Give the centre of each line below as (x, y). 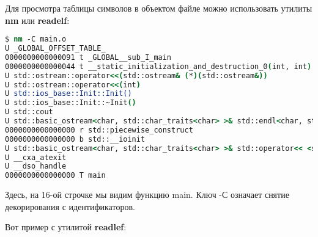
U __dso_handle (36, 166)
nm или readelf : (37, 20)
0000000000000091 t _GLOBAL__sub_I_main (88, 57)
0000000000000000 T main (55, 176)
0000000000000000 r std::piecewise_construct (99, 130)
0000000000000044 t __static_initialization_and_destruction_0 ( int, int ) (158, 66)
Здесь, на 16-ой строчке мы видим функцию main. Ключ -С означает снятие (147, 195)
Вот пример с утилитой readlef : (66, 227)
